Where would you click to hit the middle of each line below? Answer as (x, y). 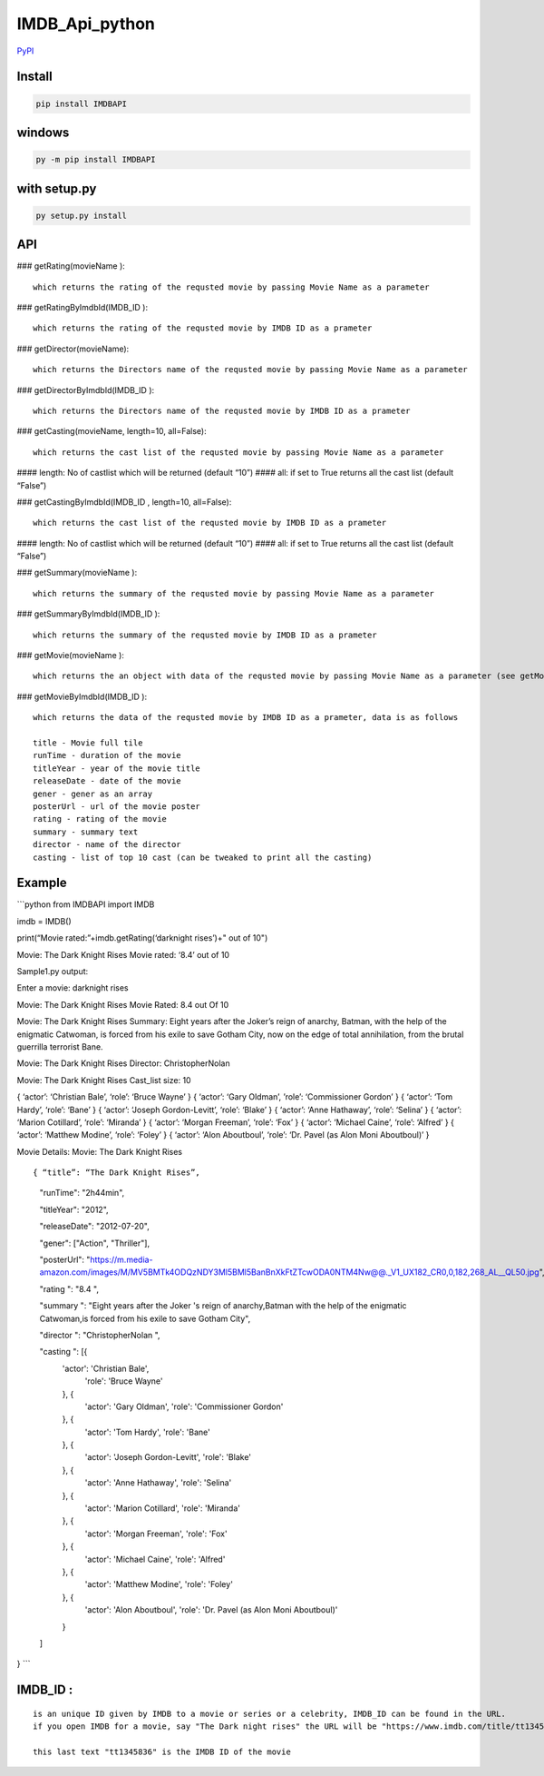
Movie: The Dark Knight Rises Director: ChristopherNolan (123, 1063)
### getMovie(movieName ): (70, 656)
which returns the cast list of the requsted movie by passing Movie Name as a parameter (238, 452)
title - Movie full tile (88, 743)
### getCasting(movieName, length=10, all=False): (112, 431)
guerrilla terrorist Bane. (60, 1046)
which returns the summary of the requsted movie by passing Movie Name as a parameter (234, 593)
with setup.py (57, 188)
